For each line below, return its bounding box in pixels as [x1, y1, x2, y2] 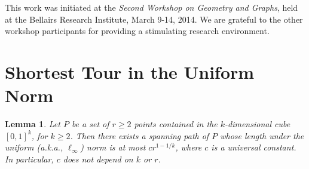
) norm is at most [80, 141, 146, 153]
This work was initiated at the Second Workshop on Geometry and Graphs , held [5, 1, 298, 13]
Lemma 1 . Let [5, 118, 60, 130]
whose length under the [220, 129, 304, 142]
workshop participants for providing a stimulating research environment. [5, 24, 270, 37]
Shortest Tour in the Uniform [5, 59, 255, 84]
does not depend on [63, 152, 133, 165]
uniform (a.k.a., [5, 141, 63, 153]
